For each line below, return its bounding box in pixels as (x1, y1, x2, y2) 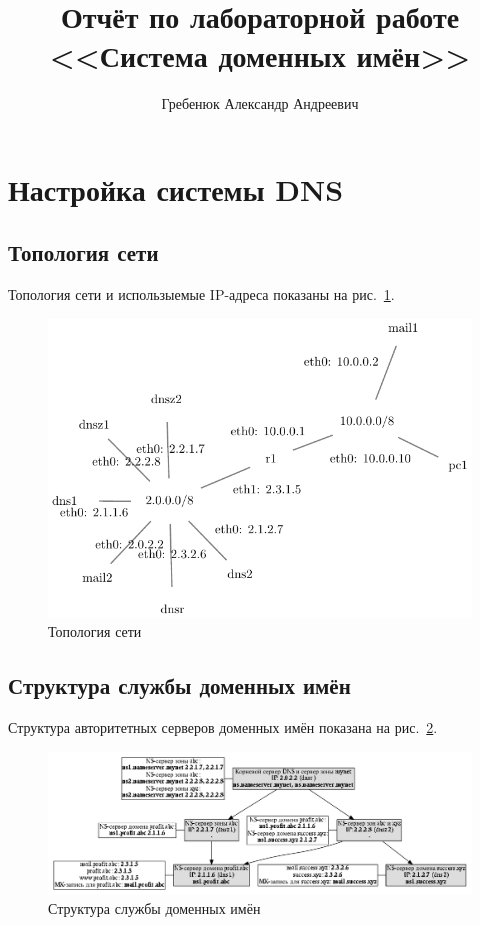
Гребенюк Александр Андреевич (161, 93, 359, 114)
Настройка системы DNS (8, 168, 344, 209)
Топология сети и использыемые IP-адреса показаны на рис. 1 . (8, 284, 395, 305)
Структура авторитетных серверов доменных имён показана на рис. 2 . (8, 717, 438, 738)
